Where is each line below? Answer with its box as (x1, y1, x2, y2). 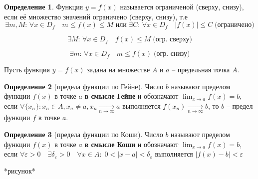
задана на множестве (87, 64, 150, 75)
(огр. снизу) (153, 50, 190, 58)
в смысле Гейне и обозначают (84, 91, 179, 101)
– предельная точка (172, 64, 230, 75)
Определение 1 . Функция (4, 1, 83, 11)
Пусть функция (4, 64, 50, 75)
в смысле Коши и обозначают (84, 139, 179, 149)
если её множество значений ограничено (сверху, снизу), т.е (4, 11, 188, 21)
